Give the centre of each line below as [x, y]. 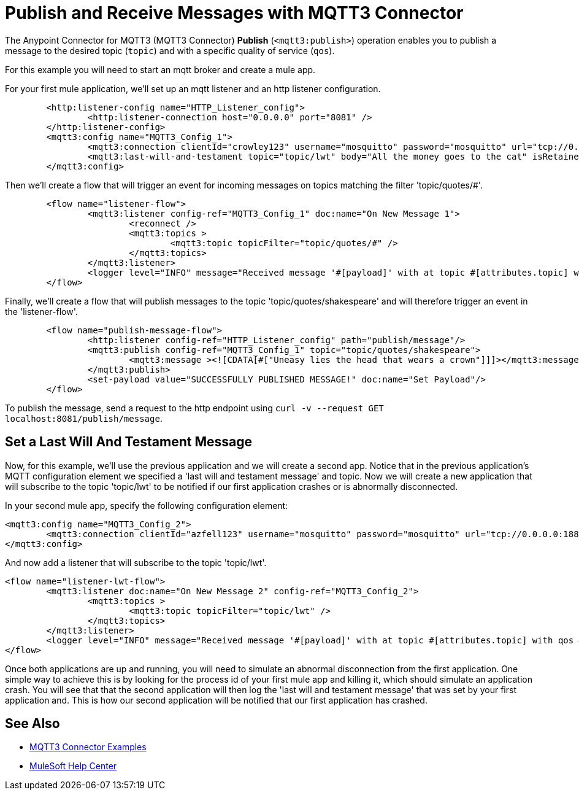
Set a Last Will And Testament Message [128, 442]
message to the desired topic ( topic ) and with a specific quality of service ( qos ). [170, 50]
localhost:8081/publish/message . [84, 418]
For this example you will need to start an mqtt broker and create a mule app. [160, 69]
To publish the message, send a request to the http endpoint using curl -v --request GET [194, 408]
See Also [33, 724]
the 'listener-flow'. [41, 311]
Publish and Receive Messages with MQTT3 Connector [234, 13]
